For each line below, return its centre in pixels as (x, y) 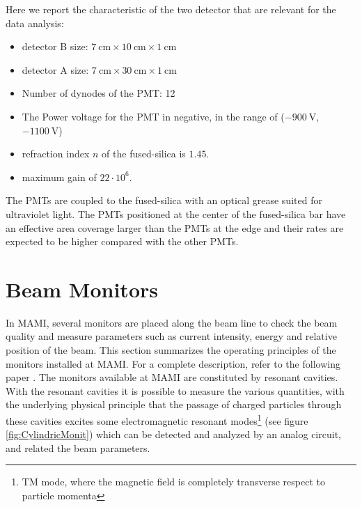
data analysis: (35, 23)
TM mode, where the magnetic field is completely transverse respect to (173, 482)
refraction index (56, 154)
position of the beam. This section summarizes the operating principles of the (171, 350)
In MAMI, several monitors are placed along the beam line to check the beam (172, 322)
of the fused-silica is (144, 154)
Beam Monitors (82, 289)
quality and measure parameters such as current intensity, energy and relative (171, 336)
